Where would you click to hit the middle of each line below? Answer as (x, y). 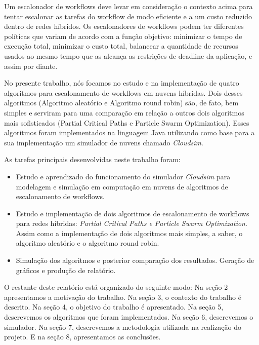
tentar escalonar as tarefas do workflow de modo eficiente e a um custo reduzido (128, 16)
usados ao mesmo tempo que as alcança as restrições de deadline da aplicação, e (128, 55)
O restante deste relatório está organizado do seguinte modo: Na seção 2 (116, 287)
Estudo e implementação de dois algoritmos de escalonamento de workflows (133, 213)
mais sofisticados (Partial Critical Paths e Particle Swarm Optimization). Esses (127, 122)
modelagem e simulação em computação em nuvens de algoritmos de (122, 186)
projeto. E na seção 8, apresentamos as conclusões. (82, 337)
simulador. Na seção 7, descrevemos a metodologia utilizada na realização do (123, 327)
